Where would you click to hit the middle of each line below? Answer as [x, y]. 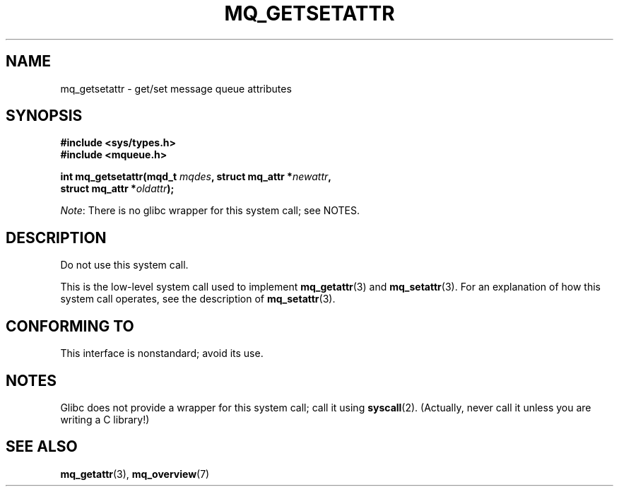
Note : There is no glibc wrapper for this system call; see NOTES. [210, 211]
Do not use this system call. [124, 265]
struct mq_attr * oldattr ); [117, 189]
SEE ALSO [42, 447]
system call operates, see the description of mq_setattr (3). [198, 299]
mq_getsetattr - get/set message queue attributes [176, 88]
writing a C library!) [105, 419]
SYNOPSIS [44, 116]
